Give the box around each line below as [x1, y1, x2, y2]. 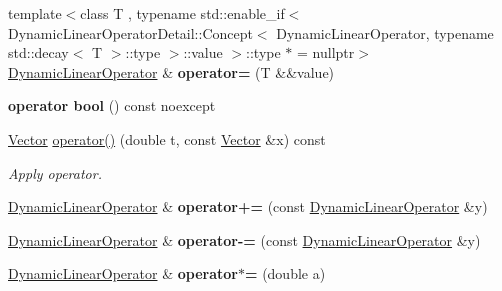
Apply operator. [8, 162, 102, 183]
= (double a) [244, 263, 326, 284]
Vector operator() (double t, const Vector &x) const [8, 128, 326, 149]
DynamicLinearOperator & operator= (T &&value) [8, 61, 335, 82]
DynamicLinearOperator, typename [276, 22, 494, 43]
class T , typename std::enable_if [80, 3, 285, 23]
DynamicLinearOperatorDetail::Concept [8, 22, 253, 43]
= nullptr [297, 42, 355, 63]
